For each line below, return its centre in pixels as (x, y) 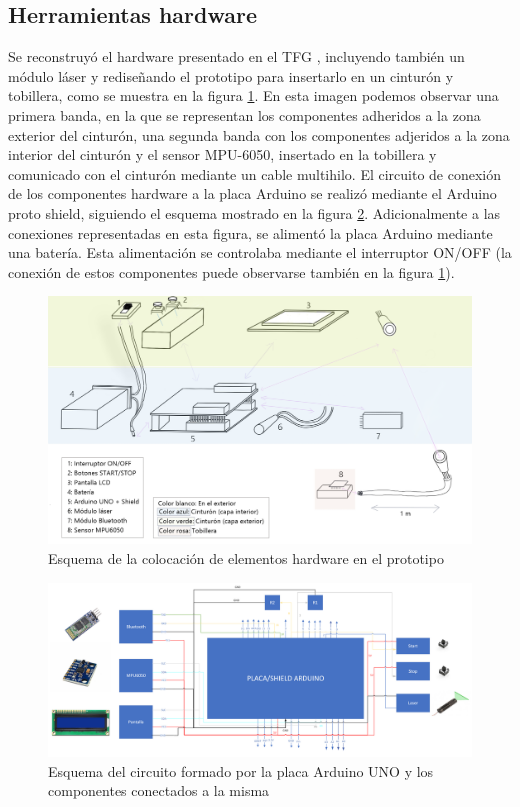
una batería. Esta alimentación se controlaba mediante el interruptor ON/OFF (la (260, 252)
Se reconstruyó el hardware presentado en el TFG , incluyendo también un (236, 56)
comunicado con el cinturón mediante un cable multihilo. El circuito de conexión (255, 173)
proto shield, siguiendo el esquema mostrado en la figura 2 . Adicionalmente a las (254, 212)
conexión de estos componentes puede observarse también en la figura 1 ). (231, 271)
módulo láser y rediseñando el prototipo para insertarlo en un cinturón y (231, 75)
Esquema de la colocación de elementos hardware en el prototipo (246, 557)
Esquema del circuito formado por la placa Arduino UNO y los (241, 770)
